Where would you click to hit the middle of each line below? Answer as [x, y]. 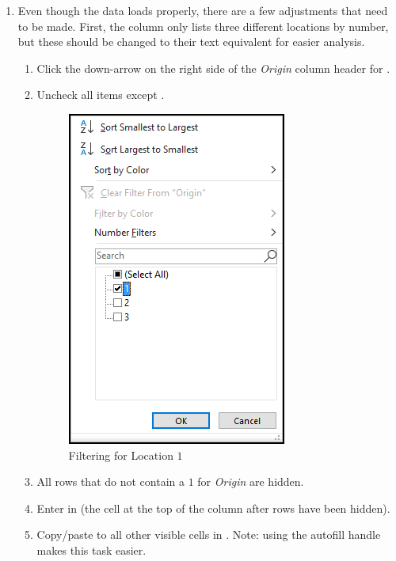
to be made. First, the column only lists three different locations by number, [203, 26]
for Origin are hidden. [251, 481]
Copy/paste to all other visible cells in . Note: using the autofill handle [209, 534]
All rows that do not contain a [110, 481]
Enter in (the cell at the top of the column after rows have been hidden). [213, 508]
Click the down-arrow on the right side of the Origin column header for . [213, 68]
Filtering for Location [121, 455]
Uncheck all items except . [101, 95]
